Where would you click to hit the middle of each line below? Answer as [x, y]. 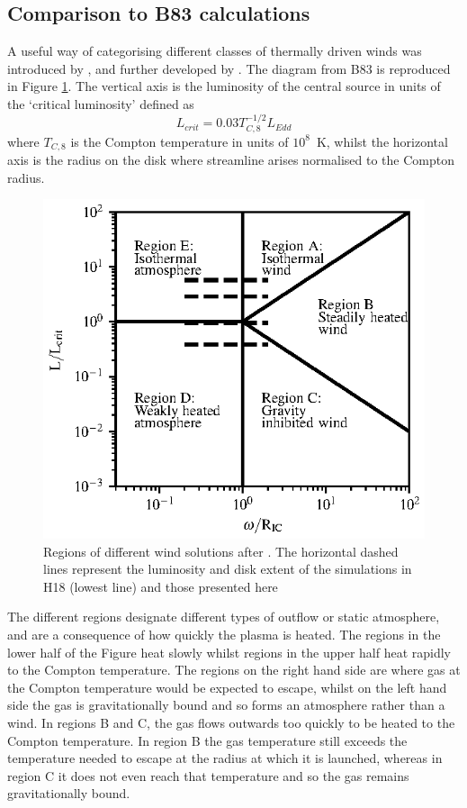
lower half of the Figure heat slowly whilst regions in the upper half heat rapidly [229, 652]
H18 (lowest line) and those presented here [161, 586]
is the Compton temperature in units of [180, 141]
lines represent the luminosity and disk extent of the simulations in [228, 569]
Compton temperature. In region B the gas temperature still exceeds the [207, 740]
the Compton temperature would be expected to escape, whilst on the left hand [227, 687]
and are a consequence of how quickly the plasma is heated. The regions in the [224, 635]
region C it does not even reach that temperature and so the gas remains [208, 775]
